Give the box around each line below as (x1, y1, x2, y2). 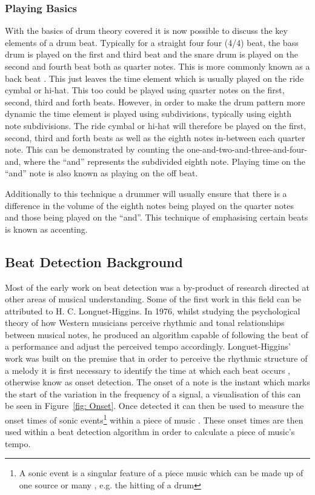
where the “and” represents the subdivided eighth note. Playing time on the (24, 154, 306, 167)
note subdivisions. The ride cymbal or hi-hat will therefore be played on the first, (5, 119, 307, 131)
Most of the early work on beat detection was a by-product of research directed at (5, 281, 310, 293)
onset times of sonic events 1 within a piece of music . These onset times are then (5, 412, 303, 426)
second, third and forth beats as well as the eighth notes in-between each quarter (5, 131, 305, 144)
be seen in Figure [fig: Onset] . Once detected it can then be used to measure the (5, 399, 304, 412)
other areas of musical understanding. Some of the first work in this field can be (5, 293, 302, 305)
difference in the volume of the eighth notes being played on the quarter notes (5, 199, 294, 211)
